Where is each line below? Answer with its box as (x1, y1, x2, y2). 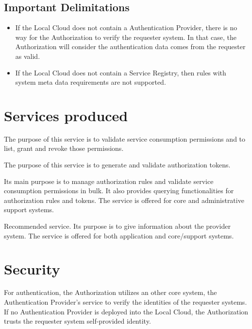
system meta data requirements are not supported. (15, 77, 166, 87)
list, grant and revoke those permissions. (4, 143, 124, 153)
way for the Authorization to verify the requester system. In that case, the (15, 32, 236, 42)
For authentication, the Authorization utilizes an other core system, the (4, 287, 217, 297)
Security (4, 259, 60, 279)
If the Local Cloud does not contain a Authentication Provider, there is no (15, 22, 237, 33)
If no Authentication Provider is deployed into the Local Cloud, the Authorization (4, 306, 249, 316)
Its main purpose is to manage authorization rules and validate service (4, 176, 214, 186)
